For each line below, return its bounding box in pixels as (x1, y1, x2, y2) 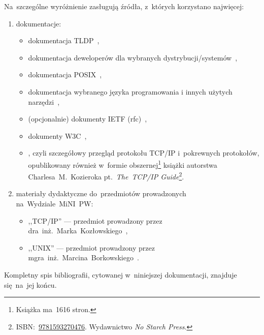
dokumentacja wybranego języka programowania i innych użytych (28, 86, 233, 97)
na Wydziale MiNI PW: (16, 198, 93, 209)
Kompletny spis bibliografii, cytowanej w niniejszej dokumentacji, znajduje (4, 269, 237, 280)
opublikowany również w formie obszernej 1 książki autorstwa (28, 158, 217, 170)
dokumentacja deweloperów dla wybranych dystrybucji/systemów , (28, 52, 238, 63)
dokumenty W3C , (28, 130, 87, 141)
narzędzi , (28, 96, 60, 107)
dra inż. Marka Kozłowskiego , (28, 225, 128, 236)
